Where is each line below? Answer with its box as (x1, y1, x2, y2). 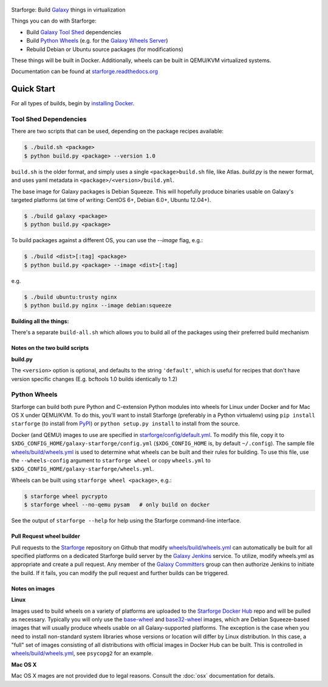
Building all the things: (11, 318, 69, 325)
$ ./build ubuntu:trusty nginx (24, 293, 118, 301)
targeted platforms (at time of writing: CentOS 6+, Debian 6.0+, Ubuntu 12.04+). (11, 196, 211, 203)
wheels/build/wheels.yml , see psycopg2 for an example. (11, 650, 153, 657)
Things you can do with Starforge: (11, 17, 97, 24)
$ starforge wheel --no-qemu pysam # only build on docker (24, 501, 210, 508)
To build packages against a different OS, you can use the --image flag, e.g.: (11, 237, 203, 244)
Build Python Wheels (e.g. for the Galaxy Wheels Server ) (26, 37, 168, 44)
